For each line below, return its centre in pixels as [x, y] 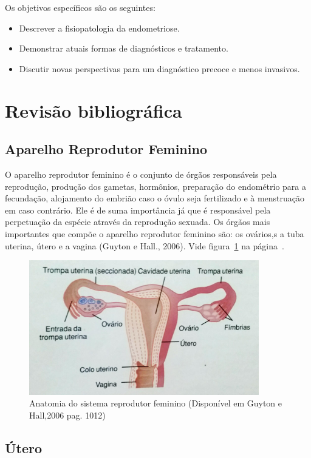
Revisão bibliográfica [94, 110]
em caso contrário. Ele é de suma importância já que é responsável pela [138, 210]
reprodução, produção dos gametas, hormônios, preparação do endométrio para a [156, 186]
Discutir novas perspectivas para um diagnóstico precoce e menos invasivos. [159, 68]
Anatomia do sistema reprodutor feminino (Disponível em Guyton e [155, 403]
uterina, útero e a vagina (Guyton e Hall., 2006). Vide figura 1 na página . [145, 245]
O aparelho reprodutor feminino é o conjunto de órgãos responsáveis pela [141, 174]
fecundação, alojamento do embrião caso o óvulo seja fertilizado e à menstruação [155, 198]
